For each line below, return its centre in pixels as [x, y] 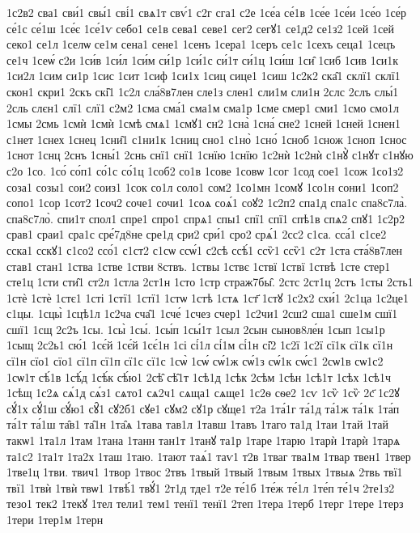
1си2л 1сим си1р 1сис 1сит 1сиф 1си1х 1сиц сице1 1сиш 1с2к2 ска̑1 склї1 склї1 [204, 76]
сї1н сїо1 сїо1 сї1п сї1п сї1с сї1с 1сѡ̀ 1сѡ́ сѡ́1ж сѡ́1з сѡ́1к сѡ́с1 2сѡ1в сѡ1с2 [195, 361]
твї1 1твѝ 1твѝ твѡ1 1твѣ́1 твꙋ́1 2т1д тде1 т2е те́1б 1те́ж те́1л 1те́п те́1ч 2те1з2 [201, 487]
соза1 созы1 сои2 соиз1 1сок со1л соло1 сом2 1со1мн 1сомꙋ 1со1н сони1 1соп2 [203, 186]
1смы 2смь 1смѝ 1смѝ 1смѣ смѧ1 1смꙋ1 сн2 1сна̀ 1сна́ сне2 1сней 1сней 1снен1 [204, 123]
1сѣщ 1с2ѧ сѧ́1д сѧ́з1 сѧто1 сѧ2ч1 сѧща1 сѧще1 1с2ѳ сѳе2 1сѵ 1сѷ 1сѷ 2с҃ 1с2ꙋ [203, 393]
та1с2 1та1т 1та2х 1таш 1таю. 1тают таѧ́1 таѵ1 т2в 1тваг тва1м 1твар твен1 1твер [209, 456]
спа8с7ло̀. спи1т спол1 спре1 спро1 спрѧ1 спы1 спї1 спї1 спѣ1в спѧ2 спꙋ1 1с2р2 [206, 218]
